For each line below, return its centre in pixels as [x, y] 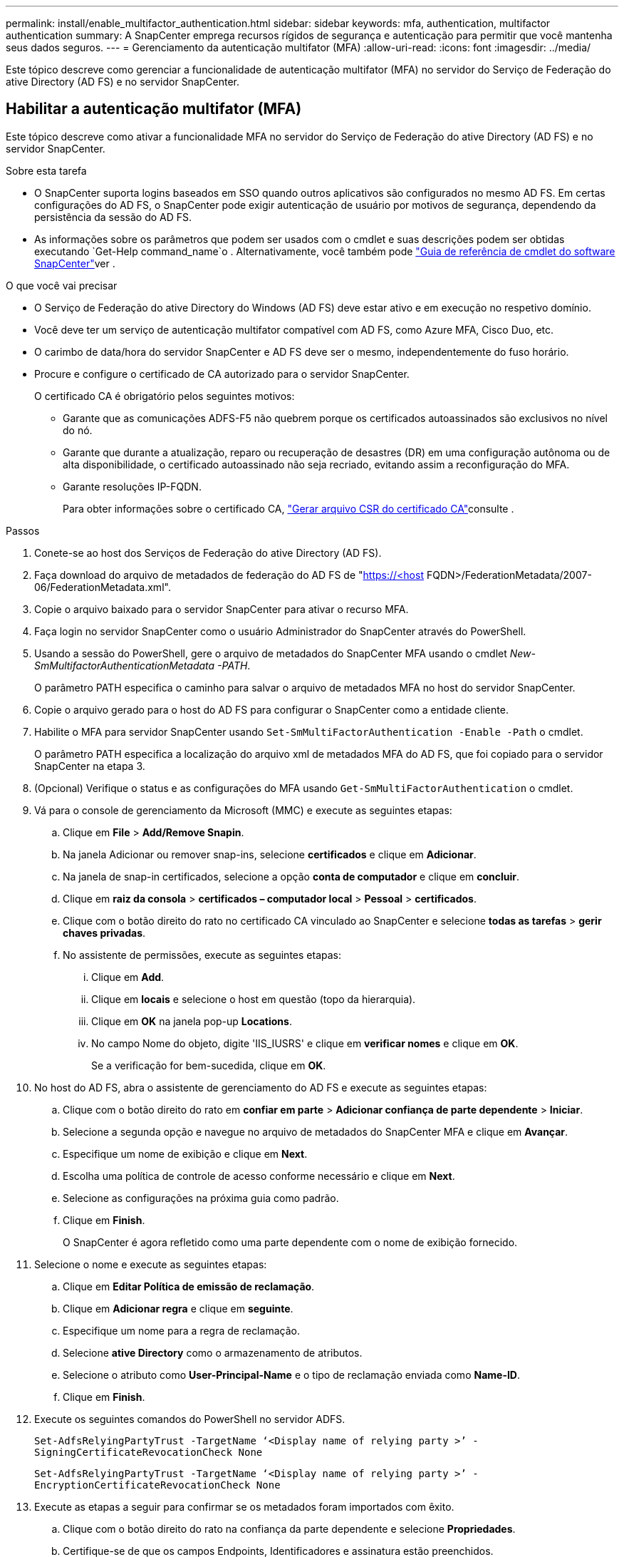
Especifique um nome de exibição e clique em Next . [185, 1153]
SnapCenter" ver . [75, 263]
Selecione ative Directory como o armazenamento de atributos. [213, 1352]
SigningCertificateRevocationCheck [134, 1452]
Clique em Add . [128, 977]
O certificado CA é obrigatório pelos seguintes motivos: [165, 396]
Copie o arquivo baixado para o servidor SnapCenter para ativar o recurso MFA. [222, 609]
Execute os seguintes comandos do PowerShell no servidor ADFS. [190, 1419]
